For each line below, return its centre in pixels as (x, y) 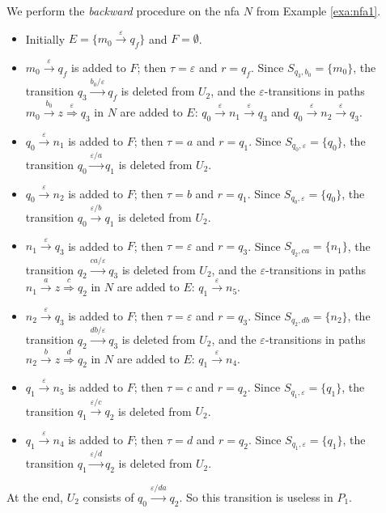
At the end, (35, 496)
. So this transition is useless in (256, 496)
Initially (45, 38)
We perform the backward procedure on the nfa (123, 11)
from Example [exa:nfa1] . (318, 11)
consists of (108, 496)
